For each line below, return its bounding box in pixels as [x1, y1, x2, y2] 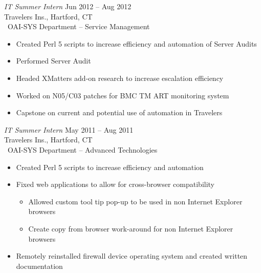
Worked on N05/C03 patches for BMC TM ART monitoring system [16, 90, 229, 100]
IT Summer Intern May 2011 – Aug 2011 [4, 124, 134, 135]
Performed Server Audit [16, 55, 91, 66]
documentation [16, 260, 63, 271]
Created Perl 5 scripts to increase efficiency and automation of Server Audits [16, 38, 257, 49]
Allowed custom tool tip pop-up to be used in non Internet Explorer [28, 196, 243, 206]
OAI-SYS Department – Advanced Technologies [7, 144, 158, 155]
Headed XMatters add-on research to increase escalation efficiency [16, 72, 224, 83]
